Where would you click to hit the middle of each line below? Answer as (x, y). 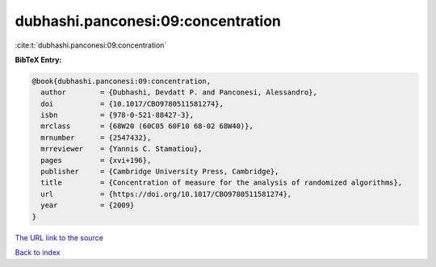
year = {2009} (88, 205)
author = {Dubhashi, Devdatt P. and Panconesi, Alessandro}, (179, 92)
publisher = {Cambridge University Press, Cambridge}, (160, 172)
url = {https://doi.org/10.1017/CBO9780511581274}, (166, 194)
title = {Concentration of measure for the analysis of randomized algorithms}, (222, 183)
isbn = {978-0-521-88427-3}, (117, 115)
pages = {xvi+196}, (96, 160)
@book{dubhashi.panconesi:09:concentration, (122, 81)
